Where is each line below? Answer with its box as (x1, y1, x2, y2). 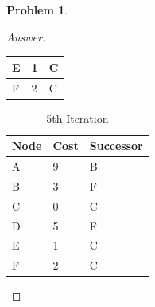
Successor (89, 137, 143, 154)
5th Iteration (46, 109, 109, 126)
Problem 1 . (6, 2, 68, 18)
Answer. (6, 28, 46, 45)
